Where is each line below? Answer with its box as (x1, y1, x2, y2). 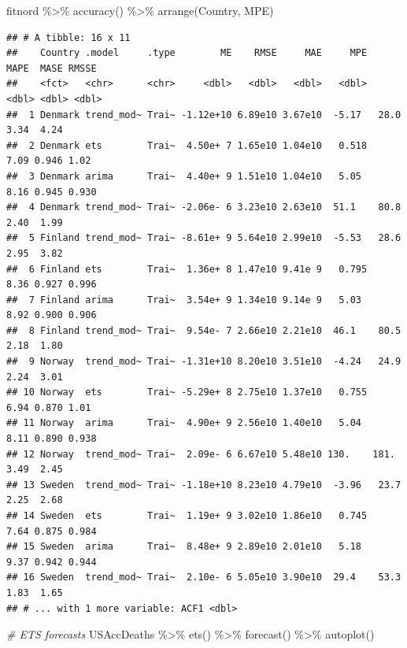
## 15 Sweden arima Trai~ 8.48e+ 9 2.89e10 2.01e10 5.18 (6, 541, 362, 553)
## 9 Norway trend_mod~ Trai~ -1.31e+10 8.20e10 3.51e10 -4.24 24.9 (6, 356, 401, 368)
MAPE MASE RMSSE (6, 62, 97, 74)
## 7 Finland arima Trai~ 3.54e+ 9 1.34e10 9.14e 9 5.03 (6, 294, 362, 305)
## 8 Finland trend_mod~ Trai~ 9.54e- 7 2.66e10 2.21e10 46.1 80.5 (6, 324, 401, 336)
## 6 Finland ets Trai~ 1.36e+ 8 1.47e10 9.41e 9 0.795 (6, 263, 368, 275)
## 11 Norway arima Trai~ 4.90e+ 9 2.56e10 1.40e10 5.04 (6, 417, 362, 429)
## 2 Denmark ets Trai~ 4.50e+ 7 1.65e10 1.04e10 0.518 (6, 139, 368, 151)
